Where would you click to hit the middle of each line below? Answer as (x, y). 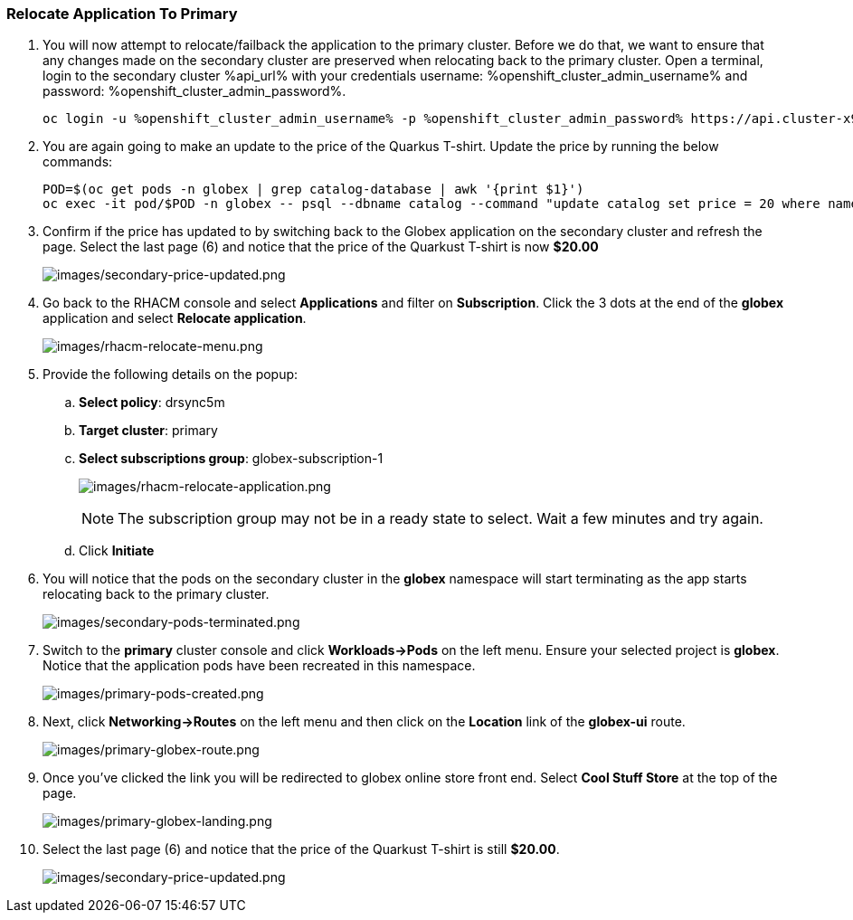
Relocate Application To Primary (122, 14)
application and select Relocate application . (175, 318)
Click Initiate (117, 551)
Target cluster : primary (148, 431)
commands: (78, 162)
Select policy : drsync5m (152, 403)
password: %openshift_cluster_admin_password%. (194, 91)
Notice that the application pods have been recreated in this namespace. (259, 666)
